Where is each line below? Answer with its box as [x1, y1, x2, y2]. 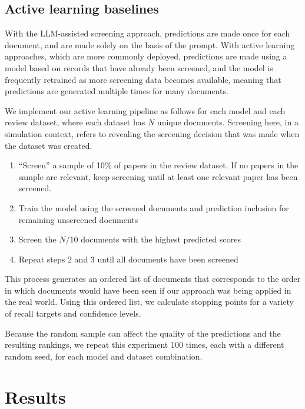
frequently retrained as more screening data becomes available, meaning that [5, 73, 281, 85]
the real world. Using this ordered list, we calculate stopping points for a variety [5, 295, 294, 308]
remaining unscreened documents [18, 213, 138, 225]
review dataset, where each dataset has [5, 116, 145, 128]
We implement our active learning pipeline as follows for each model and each [5, 104, 286, 117]
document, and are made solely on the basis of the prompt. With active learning [5, 38, 295, 51]
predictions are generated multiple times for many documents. [5, 85, 228, 97]
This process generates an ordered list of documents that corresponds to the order [5, 272, 301, 285]
